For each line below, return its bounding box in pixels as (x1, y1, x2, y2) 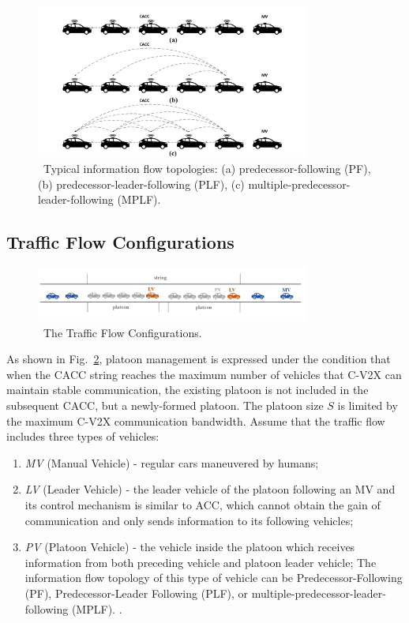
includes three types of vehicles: (6, 428, 159, 445)
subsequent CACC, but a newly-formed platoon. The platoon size (6, 396, 324, 413)
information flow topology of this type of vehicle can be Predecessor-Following (24, 569, 403, 586)
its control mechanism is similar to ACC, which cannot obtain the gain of (24, 496, 381, 512)
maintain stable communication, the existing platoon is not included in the (6, 381, 369, 398)
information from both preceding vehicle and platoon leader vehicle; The (24, 554, 377, 570)
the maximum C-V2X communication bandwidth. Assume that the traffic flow (6, 412, 385, 429)
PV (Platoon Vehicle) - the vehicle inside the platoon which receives (24, 539, 355, 555)
